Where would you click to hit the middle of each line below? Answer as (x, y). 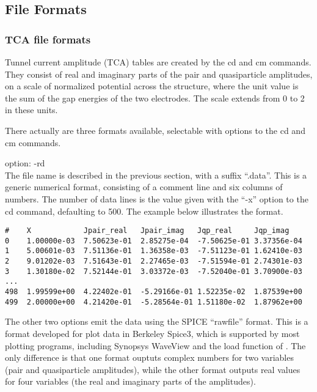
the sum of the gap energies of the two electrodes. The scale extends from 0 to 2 (155, 98)
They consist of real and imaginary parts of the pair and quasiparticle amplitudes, (159, 74)
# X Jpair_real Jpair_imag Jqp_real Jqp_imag (147, 231)
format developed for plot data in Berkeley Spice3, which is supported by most (152, 333)
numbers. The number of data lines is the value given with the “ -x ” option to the (157, 198)
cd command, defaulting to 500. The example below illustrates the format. (144, 211)
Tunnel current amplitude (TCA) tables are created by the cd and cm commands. (158, 62)
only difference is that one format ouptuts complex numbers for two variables (149, 357)
